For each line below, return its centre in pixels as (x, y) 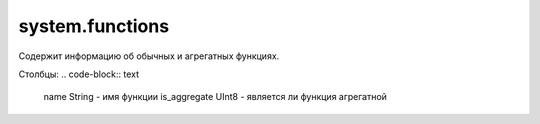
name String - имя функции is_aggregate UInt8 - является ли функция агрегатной (215, 97)
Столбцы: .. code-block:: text (79, 74)
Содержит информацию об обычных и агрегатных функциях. (149, 56)
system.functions (94, 26)
